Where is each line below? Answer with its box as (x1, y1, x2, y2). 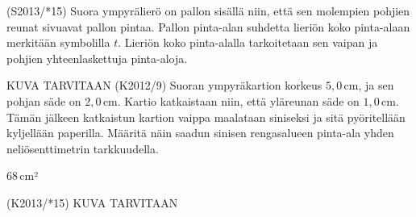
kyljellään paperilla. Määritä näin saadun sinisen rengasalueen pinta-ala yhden (6, 124, 394, 141)
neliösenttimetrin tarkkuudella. (6, 140, 159, 156)
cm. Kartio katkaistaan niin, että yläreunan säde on (102, 92, 360, 109)
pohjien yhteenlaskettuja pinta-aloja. (6, 49, 188, 66)
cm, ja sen (343, 77, 394, 94)
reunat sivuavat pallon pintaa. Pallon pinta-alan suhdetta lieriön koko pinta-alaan (6, 18, 410, 35)
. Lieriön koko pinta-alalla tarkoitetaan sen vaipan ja (118, 34, 378, 51)
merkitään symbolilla (6, 34, 110, 51)
